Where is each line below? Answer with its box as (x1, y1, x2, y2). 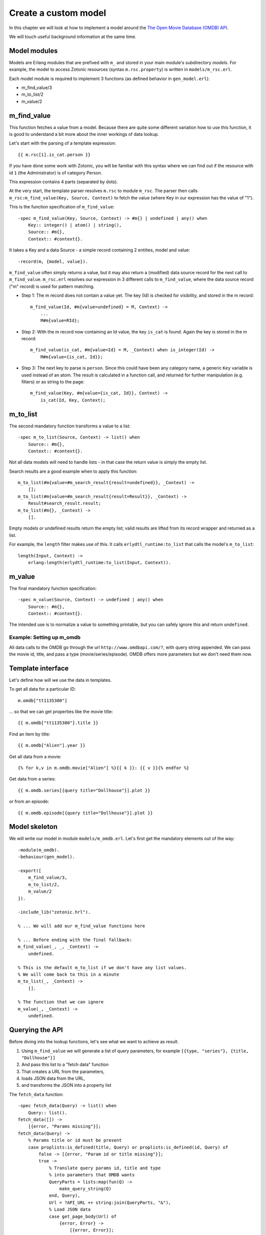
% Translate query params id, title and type (49, 1165, 161, 1171)
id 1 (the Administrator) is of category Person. (9, 169, 102, 175)
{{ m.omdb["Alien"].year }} (18, 742, 86, 748)
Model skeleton (9, 823, 58, 831)
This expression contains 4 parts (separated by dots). (9, 179, 118, 185)
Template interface (9, 664, 69, 672)
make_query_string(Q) (59, 1186, 112, 1192)
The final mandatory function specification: (9, 585, 97, 591)
